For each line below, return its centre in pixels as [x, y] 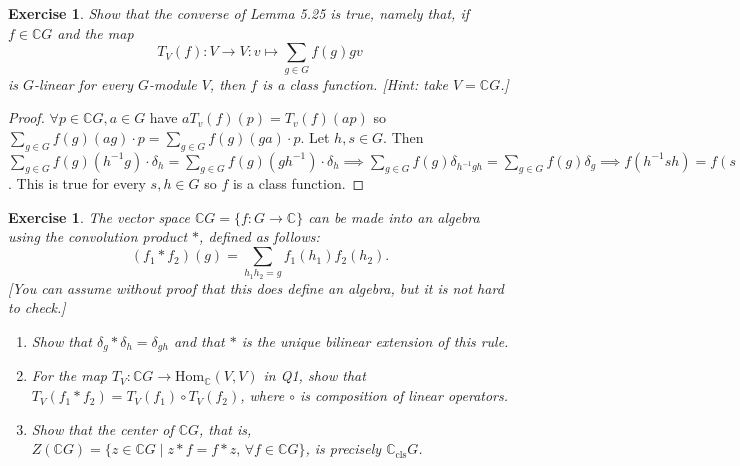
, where [262, 395]
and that [199, 341]
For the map [69, 375]
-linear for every [84, 83]
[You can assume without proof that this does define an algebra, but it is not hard [256, 287]
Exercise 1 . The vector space [99, 216]
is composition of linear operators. [404, 395]
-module [173, 83]
